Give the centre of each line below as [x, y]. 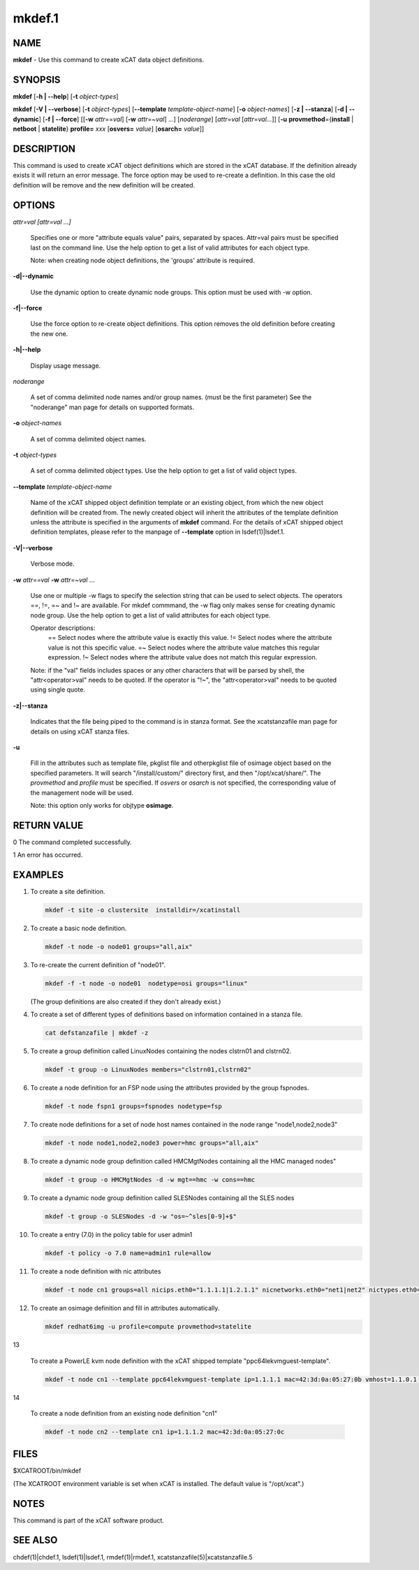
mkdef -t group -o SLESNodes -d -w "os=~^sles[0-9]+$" [141, 1216]
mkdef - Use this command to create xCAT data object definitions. [109, 60]
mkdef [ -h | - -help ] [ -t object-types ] [66, 96]
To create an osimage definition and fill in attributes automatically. [125, 1308]
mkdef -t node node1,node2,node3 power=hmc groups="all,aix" [152, 1143]
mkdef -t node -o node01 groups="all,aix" [119, 947]
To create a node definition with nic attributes [96, 1271]
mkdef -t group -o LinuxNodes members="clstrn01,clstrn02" [148, 1070]
